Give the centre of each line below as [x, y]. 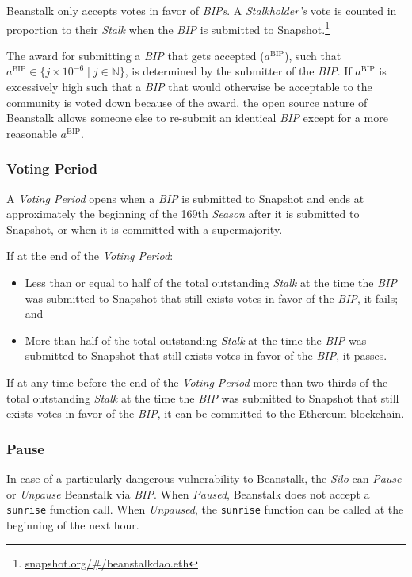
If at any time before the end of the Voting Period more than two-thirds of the [197, 382]
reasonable [32, 133]
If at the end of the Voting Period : [90, 256]
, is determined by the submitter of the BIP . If [238, 71]
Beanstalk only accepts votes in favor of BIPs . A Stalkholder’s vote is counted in [202, 10]
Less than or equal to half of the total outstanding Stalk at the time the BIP [211, 282]
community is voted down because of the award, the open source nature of [187, 102]
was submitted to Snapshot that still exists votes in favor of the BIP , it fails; [212, 298]
